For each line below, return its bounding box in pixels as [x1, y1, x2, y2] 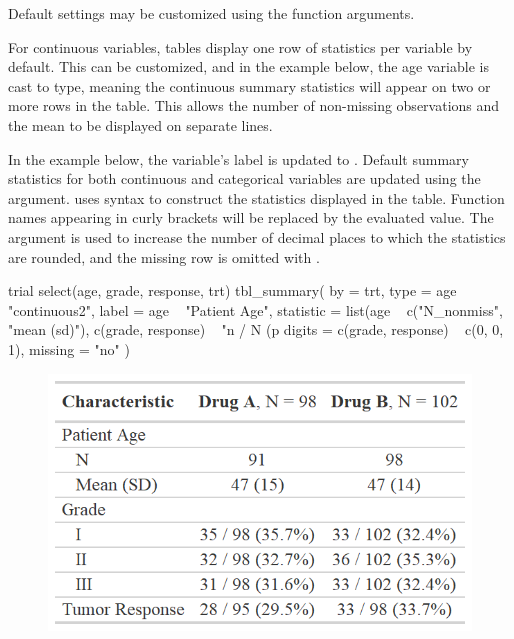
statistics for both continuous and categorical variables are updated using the [8, 168, 481, 189]
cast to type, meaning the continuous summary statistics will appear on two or [8, 75, 491, 96]
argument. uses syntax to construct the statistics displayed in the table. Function [8, 187, 505, 208]
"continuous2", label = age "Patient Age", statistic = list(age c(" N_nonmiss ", [8, 299, 503, 320]
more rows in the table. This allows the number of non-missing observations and [8, 95, 500, 116]
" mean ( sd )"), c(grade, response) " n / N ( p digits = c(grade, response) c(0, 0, [8, 319, 504, 340]
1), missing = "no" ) [8, 338, 130, 359]
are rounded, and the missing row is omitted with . [8, 246, 320, 267]
